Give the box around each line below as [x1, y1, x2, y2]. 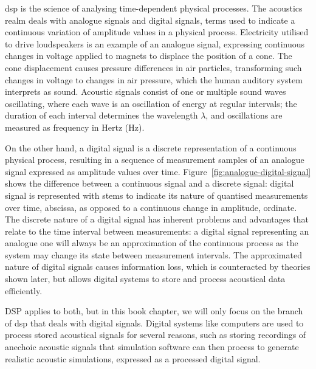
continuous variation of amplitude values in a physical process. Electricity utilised [5, 26, 309, 38]
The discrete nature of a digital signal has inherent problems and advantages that [5, 213, 309, 226]
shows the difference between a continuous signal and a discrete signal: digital [5, 177, 294, 190]
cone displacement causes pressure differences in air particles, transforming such [5, 61, 302, 74]
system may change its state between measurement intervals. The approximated [5, 248, 302, 261]
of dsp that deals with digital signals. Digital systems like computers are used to [5, 316, 304, 329]
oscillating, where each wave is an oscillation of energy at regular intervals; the [5, 97, 297, 109]
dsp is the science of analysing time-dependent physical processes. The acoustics [5, 2, 303, 14]
